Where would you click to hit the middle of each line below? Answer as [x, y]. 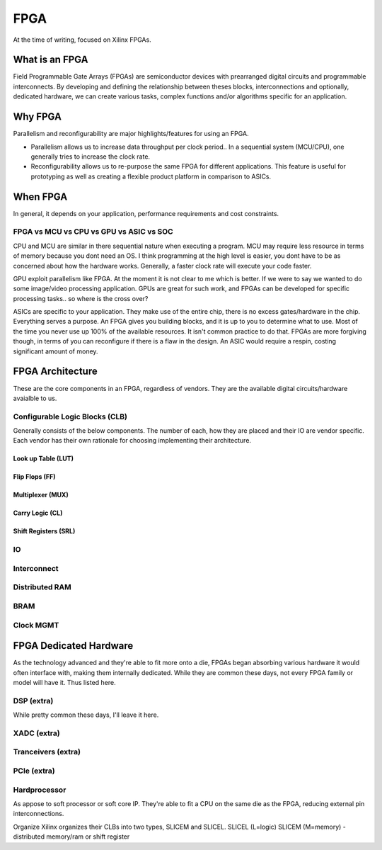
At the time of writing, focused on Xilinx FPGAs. [82, 40]
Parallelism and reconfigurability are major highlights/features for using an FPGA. [131, 134]
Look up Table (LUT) [44, 459]
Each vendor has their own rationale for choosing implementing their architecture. [132, 441]
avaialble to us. [35, 398]
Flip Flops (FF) [34, 477]
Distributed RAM [42, 587]
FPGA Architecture [56, 372]
